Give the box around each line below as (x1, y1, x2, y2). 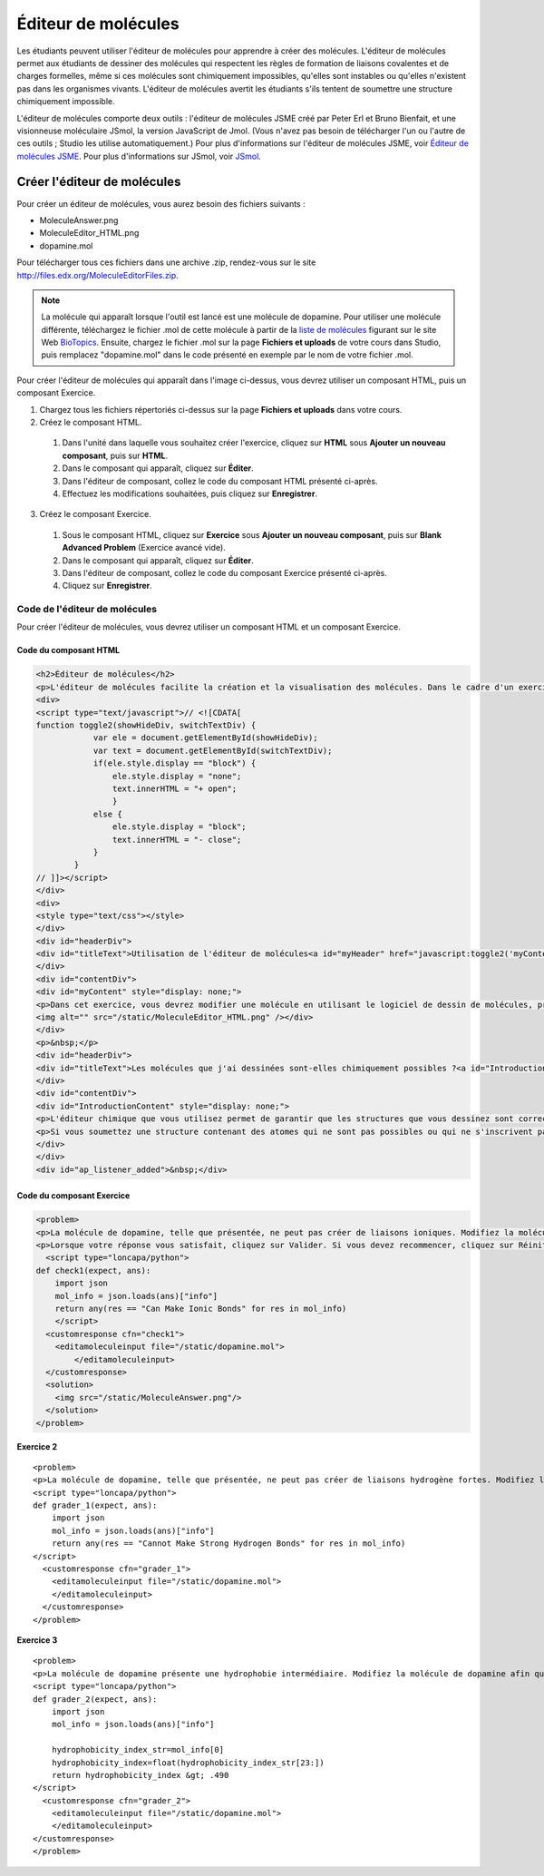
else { (92, 808, 122, 819)
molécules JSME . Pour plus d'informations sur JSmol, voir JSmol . (16, 151, 262, 161)
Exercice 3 (16, 1634, 58, 1646)
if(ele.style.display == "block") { (92, 758, 257, 768)
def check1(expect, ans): (35, 1265, 151, 1275)
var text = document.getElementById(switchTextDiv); (92, 745, 333, 756)
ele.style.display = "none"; (112, 771, 242, 781)
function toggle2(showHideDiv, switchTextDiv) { (35, 720, 257, 730)
